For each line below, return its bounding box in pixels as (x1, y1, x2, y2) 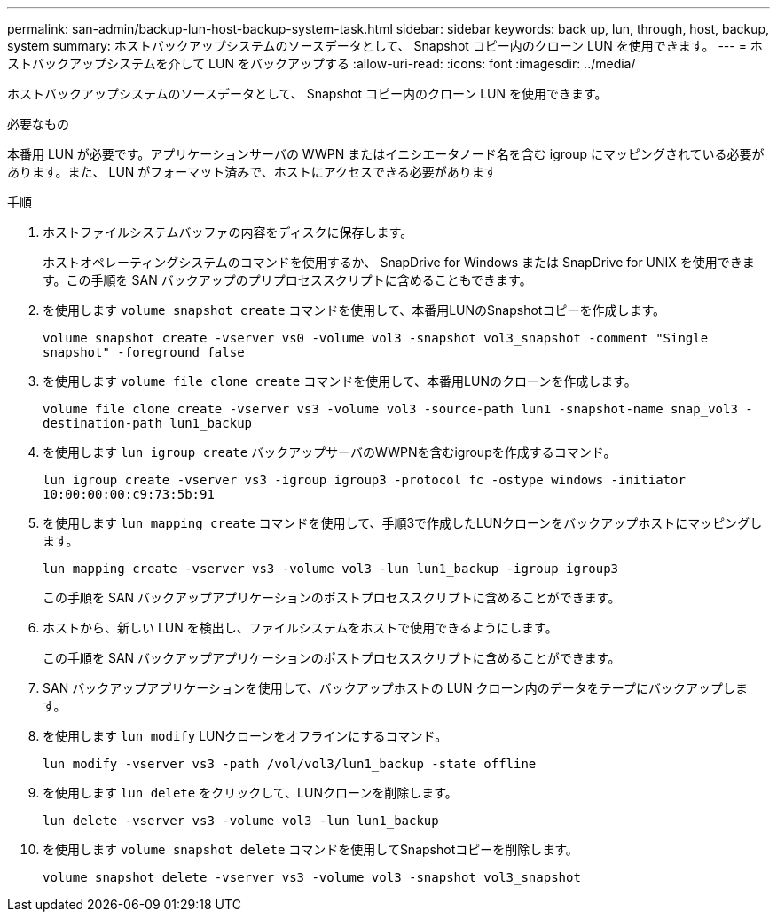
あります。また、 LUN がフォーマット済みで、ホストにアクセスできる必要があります (7, 164, 497, 179)
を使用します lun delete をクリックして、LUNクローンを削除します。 (43, 785, 458, 800)
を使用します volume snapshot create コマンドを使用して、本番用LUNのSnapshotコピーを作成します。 (43, 302, 666, 318)
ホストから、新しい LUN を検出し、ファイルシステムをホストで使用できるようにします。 (43, 620, 558, 635)
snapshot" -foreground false (43, 345, 245, 359)
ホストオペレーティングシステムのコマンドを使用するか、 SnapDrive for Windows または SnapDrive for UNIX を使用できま (43, 255, 755, 270)
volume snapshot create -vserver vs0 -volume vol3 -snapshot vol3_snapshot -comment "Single (43, 331, 709, 345)
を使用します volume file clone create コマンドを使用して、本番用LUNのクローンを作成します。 (43, 373, 637, 389)
